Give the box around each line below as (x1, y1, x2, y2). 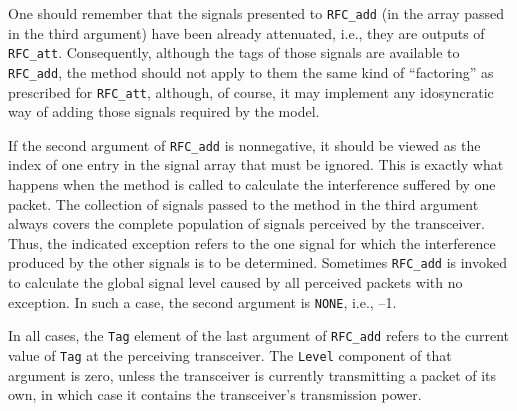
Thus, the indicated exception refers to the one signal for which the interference (8, 232, 496, 253)
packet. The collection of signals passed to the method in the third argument (8, 193, 479, 214)
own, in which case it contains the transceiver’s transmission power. (8, 384, 422, 405)
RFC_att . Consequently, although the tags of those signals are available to (8, 42, 460, 63)
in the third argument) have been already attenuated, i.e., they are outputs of (8, 22, 485, 43)
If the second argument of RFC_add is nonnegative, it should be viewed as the (8, 134, 481, 155)
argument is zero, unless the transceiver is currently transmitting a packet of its (8, 364, 497, 385)
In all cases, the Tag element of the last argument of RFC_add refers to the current (8, 325, 509, 346)
